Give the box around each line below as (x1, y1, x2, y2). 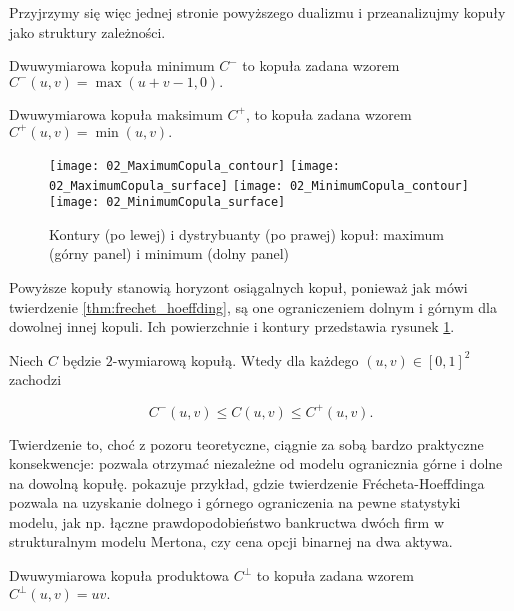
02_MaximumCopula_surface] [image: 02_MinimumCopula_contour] (49, 178, 469, 193)
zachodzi (9, 369, 62, 390)
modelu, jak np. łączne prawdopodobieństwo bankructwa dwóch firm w (9, 511, 445, 532)
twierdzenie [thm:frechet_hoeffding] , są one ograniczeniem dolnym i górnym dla (9, 296, 497, 317)
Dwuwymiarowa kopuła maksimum (9, 103, 223, 124)
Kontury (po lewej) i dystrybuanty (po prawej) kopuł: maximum (49, 223, 444, 244)
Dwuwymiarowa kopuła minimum (9, 55, 215, 76)
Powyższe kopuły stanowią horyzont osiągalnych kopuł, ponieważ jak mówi (9, 277, 468, 298)
